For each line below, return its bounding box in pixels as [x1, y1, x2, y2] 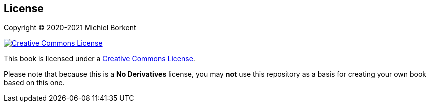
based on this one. [4, 78, 65, 87]
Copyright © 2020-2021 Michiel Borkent [4, 23, 136, 32]
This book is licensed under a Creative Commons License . [4, 54, 195, 63]
